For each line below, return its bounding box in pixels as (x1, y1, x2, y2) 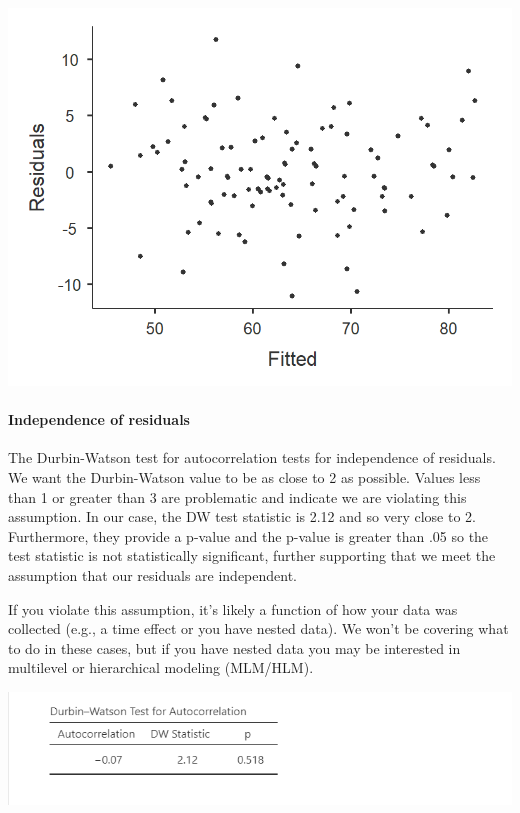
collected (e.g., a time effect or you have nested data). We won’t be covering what (8, 618, 509, 639)
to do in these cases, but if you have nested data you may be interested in (8, 637, 461, 658)
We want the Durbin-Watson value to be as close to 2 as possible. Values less (8, 466, 481, 487)
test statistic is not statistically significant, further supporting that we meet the (8, 545, 496, 566)
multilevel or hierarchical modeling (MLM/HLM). (8, 657, 314, 678)
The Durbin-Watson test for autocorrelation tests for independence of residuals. (8, 447, 496, 468)
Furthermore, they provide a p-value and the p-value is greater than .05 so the (8, 525, 489, 546)
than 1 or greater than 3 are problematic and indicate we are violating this (8, 486, 467, 507)
